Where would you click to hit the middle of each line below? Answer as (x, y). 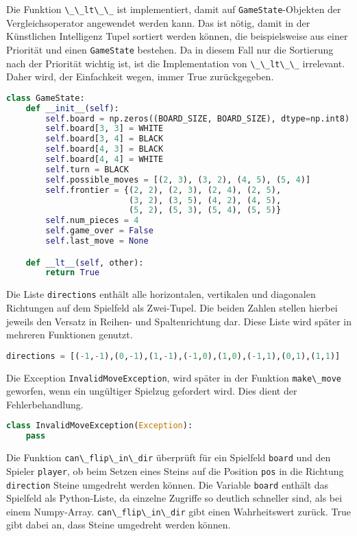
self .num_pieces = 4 (92, 221)
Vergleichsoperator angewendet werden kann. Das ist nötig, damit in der (158, 22)
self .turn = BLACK (87, 169)
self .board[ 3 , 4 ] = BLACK (104, 139)
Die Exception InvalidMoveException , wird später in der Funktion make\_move (174, 377)
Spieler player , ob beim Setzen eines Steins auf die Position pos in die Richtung (175, 470)
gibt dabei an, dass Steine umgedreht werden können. (119, 525)
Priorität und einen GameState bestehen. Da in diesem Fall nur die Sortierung (170, 49)
